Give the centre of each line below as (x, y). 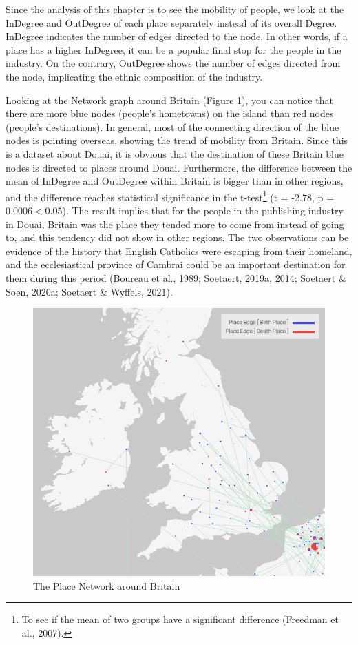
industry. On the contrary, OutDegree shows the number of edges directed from (173, 63)
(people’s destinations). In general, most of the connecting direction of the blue (172, 126)
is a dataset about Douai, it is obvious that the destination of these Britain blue (175, 153)
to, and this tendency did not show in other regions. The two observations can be (177, 237)
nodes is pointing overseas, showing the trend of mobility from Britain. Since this (177, 140)
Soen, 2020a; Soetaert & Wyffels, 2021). (89, 291)
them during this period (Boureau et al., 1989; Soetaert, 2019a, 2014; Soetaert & (176, 277)
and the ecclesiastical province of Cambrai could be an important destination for (176, 264)
